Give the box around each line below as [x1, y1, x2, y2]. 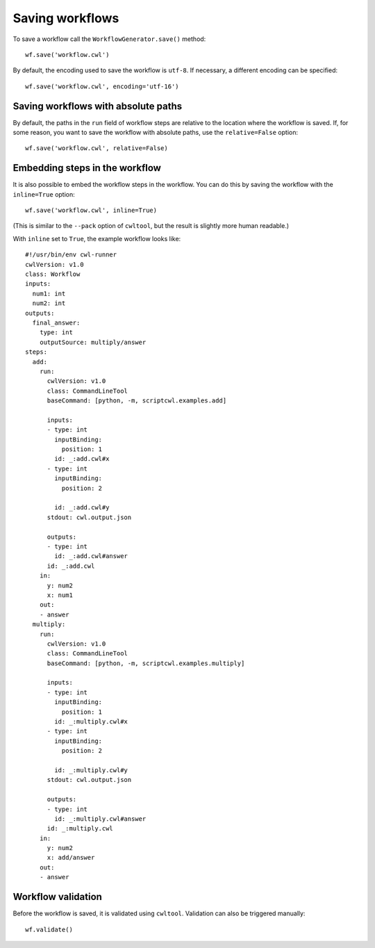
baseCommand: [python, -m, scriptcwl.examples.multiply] [47, 659, 245, 667]
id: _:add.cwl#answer [54, 553, 128, 560]
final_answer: [32, 319, 81, 327]
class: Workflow [25, 270, 81, 278]
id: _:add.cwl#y [54, 504, 110, 512]
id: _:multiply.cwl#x [54, 718, 128, 726]
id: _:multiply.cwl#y [54, 766, 128, 774]
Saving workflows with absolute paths [12, 100, 183, 112]
